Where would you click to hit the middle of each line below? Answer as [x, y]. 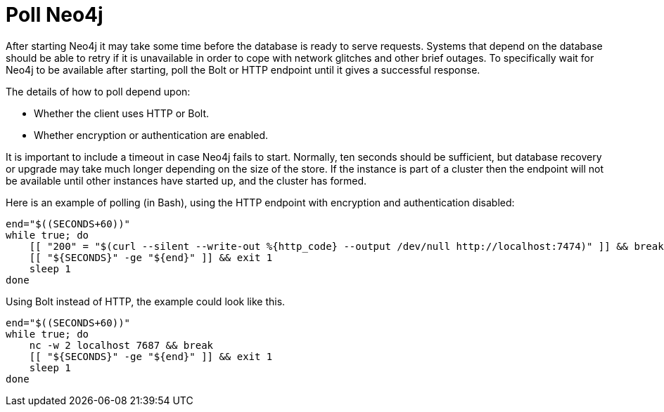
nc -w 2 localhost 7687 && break [121, 345]
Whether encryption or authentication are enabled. [151, 135]
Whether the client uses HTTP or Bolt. [122, 113]
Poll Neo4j [55, 15]
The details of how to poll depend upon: [98, 91]
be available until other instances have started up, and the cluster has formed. [186, 180]
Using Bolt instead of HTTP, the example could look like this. [146, 301]
